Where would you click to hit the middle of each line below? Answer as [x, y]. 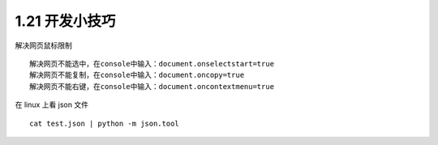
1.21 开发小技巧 [65, 21]
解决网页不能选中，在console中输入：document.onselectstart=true [152, 64]
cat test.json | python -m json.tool [105, 123]
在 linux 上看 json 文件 [52, 104]
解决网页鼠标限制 [43, 45]
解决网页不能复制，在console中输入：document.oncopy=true [137, 75]
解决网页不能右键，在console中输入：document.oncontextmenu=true [152, 86]
